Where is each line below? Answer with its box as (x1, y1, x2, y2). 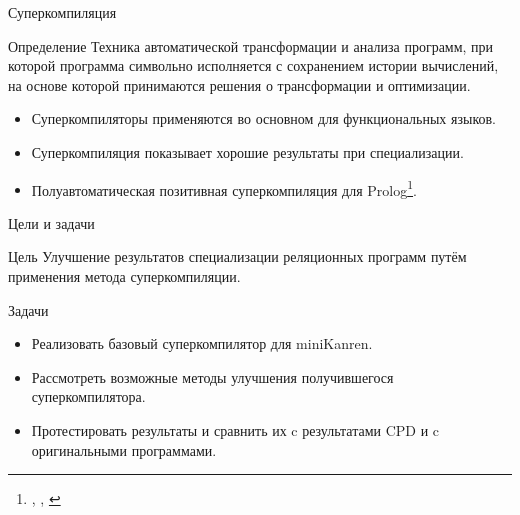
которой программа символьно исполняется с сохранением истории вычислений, (8, 55, 499, 76)
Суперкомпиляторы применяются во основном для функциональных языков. (31, 108, 496, 129)
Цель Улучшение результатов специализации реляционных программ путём (8, 246, 467, 267)
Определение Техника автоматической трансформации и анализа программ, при (8, 35, 494, 56)
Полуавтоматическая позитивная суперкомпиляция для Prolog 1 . (31, 176, 417, 200)
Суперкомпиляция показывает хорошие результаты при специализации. (31, 141, 464, 162)
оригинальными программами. (31, 439, 217, 460)
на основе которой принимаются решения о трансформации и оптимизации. (8, 74, 471, 95)
